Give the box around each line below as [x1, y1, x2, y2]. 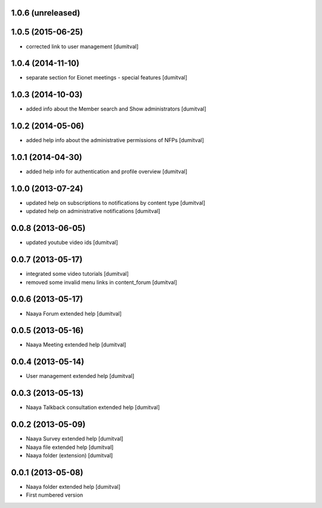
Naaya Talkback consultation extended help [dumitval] [26, 404, 160, 411]
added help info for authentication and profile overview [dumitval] [26, 168, 188, 176]
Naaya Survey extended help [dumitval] [26, 435, 123, 442]
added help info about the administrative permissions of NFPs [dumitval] [26, 137, 204, 144]
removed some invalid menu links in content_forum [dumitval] [26, 278, 177, 286]
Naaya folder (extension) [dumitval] [26, 451, 113, 459]
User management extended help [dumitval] [26, 372, 135, 380]
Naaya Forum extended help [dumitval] [26, 310, 122, 317]
